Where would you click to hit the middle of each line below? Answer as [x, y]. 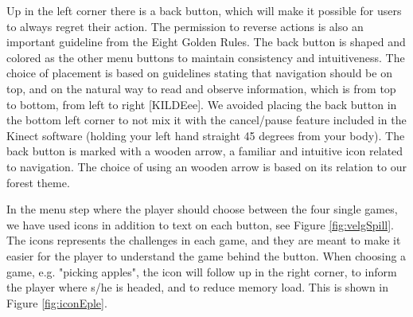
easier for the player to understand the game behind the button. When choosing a [206, 255]
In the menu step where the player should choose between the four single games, [202, 209]
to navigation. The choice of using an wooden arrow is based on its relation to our [206, 166]
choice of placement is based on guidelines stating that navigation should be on [199, 73]
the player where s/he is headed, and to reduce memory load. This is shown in [198, 287]
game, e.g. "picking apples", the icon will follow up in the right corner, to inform [202, 271]
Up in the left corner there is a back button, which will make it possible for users [204, 10]
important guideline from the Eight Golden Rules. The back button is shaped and [206, 42]
